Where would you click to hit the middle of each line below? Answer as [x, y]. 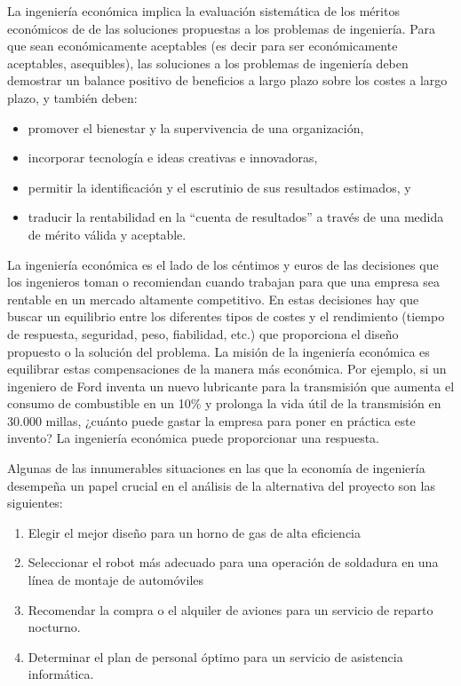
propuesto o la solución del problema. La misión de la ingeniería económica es [219, 351]
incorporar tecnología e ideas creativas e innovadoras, [173, 158]
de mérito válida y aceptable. [107, 234]
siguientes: [35, 503]
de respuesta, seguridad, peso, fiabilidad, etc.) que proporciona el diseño [203, 333]
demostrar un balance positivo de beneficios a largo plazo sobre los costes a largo [227, 80]
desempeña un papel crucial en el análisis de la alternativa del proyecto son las [221, 485]
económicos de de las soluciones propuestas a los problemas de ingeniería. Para [221, 28]
